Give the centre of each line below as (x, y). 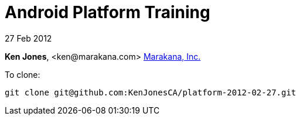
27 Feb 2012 (28, 38)
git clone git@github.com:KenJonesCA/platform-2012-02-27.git (151, 92)
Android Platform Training (108, 12)
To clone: (23, 74)
